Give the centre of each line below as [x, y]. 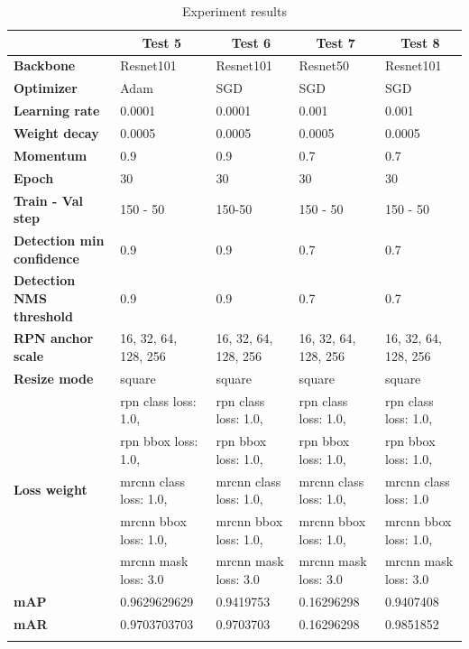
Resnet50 [324, 65]
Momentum [51, 155]
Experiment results [234, 11]
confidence [46, 258]
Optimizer [46, 88]
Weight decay [56, 132]
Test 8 [420, 42]
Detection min [59, 240]
